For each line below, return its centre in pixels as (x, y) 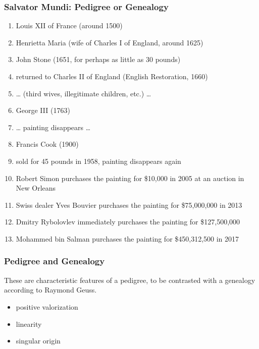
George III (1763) (43, 110)
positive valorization (47, 306)
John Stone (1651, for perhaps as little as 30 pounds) (98, 59)
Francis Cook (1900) (47, 144)
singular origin (38, 341)
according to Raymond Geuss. (50, 290)
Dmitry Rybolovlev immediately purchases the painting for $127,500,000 (128, 222)
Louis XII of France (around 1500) (69, 25)
